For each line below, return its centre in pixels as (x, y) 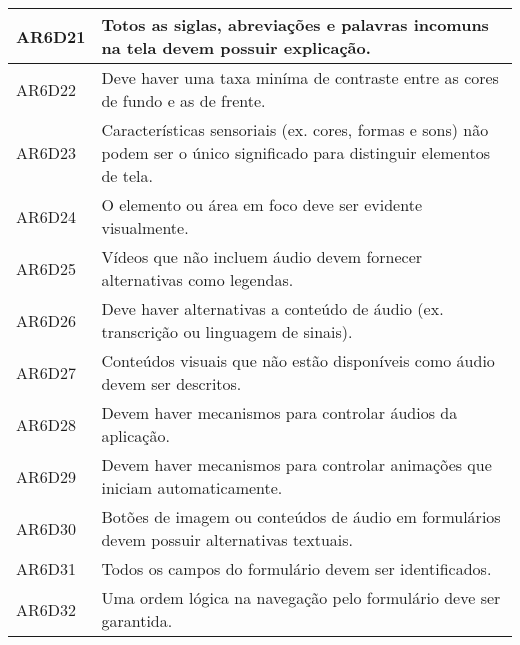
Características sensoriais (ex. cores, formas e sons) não (295, 129)
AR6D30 (46, 528)
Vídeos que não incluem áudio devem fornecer (262, 256)
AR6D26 (46, 320)
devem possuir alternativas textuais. (227, 539)
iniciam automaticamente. (192, 487)
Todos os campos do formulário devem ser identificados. (296, 568)
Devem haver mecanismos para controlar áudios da (279, 412)
